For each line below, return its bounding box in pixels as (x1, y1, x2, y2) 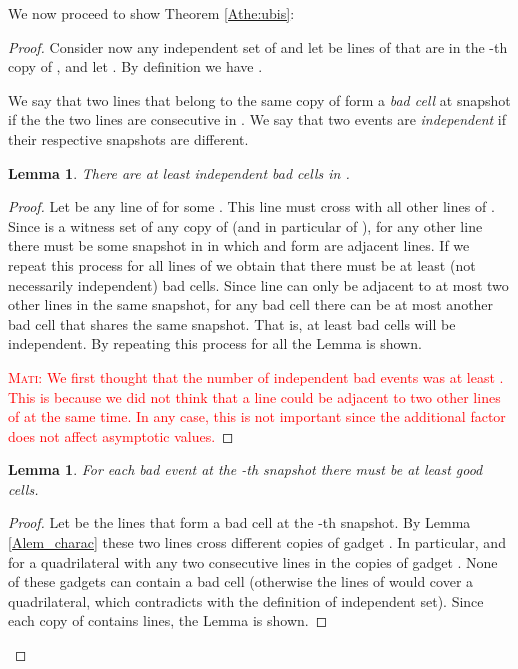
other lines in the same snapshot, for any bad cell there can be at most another (8, 294, 494, 315)
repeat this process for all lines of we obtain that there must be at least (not (8, 254, 476, 275)
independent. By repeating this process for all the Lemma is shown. (8, 333, 422, 354)
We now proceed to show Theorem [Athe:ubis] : (8, 3, 295, 23)
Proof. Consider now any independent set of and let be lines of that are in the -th (8, 36, 508, 57)
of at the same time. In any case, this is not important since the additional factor (8, 406, 506, 427)
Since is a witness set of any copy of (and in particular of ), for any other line (8, 215, 483, 236)
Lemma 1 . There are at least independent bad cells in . (8, 162, 350, 183)
